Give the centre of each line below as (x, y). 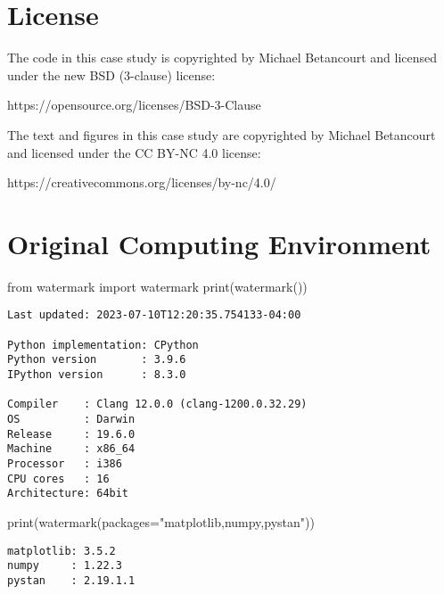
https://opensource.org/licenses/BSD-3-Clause (134, 105)
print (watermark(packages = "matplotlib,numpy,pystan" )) (161, 521)
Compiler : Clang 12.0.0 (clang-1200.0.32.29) (157, 404)
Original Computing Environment (219, 243)
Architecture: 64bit (68, 494)
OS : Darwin (71, 419)
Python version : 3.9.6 (97, 360)
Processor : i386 (65, 463)
